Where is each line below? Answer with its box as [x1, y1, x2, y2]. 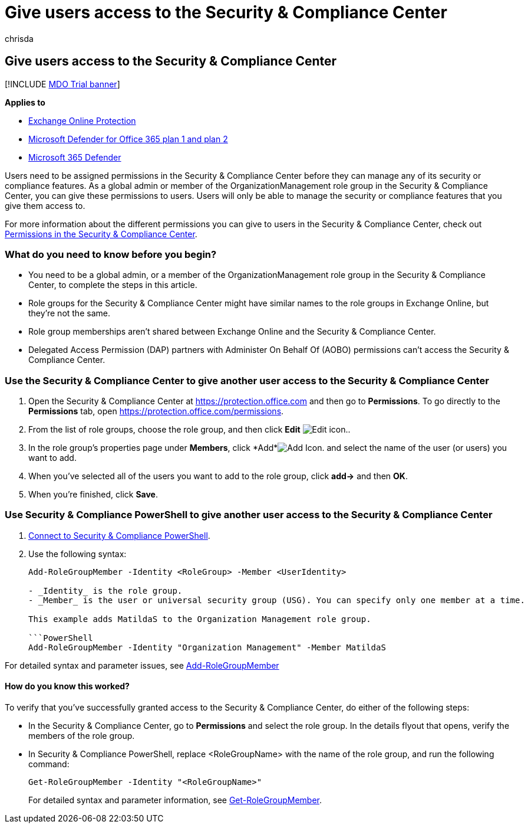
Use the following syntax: [28, 548, 127, 559]
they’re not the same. [28, 308, 110, 319]
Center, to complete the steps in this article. [28, 280, 197, 290]
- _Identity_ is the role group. [28, 585, 183, 595]
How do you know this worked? [5, 681, 130, 692]
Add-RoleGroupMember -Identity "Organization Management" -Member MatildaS [28, 642, 386, 652]
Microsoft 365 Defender [28, 152, 121, 162]
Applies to [5, 97, 45, 107]
